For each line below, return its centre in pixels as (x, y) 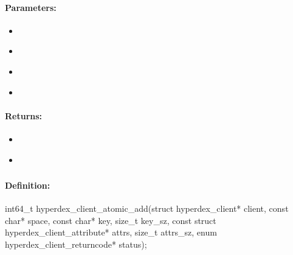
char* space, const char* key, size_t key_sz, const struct (111, 220)
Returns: (24, 115)
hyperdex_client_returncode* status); (76, 244)
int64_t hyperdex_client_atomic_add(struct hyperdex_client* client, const (147, 208)
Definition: (28, 185)
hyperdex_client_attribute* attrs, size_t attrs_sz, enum (111, 232)
